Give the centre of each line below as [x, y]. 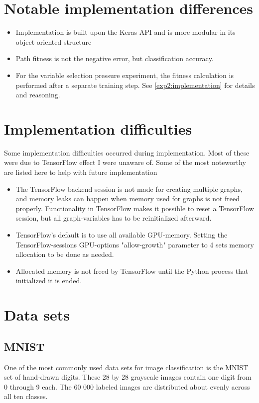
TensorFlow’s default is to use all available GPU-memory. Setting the [122, 234]
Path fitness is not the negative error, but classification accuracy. [115, 58]
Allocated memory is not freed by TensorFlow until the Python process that [132, 271]
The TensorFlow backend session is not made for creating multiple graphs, [129, 189]
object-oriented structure [54, 41]
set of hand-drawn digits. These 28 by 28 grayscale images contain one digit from [128, 377]
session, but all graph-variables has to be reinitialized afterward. [114, 218]
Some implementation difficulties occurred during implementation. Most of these [127, 152]
